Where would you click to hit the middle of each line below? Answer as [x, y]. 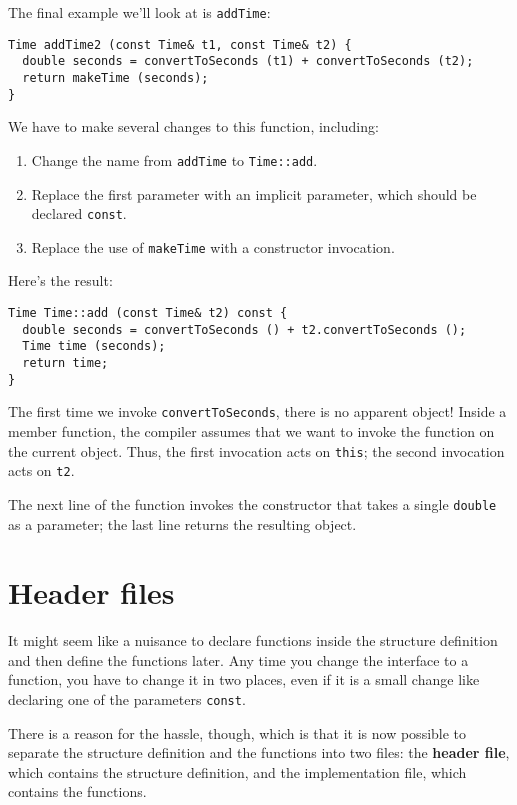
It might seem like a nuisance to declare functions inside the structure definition [253, 640]
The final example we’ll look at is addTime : [139, 12]
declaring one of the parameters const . [127, 699]
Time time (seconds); [94, 346]
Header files [91, 592]
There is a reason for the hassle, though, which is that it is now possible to [237, 732]
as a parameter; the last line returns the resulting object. [182, 523]
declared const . [79, 213]
